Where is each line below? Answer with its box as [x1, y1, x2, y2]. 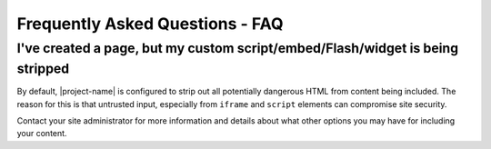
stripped [16, 60, 70, 77]
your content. [16, 128, 67, 139]
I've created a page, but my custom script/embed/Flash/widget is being [16, 40, 459, 56]
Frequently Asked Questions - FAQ [16, 14, 284, 34]
